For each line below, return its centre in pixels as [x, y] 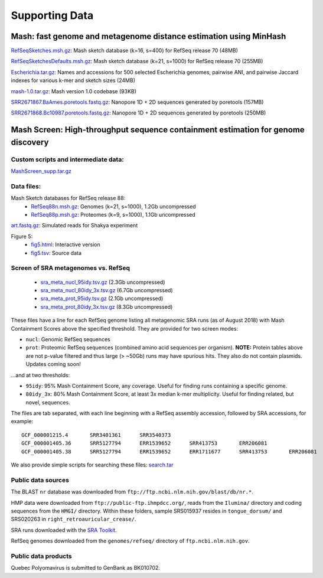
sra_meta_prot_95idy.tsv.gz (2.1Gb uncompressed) [102, 299]
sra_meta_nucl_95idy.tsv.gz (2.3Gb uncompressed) [103, 282]
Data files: [26, 186]
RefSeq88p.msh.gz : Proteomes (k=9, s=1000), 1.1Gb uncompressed [113, 215]
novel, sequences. [48, 402]
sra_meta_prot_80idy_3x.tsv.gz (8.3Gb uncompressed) [107, 306]
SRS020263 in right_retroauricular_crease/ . [74, 519]
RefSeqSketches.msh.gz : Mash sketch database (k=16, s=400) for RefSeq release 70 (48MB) [125, 51]
